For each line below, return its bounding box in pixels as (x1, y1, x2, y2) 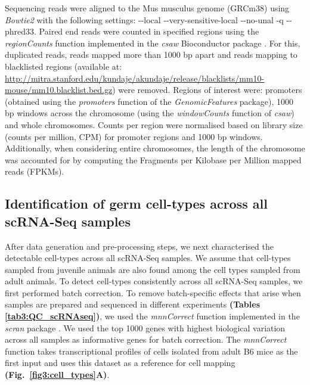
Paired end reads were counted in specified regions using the (39, 25, 259, 38)
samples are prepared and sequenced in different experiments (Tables (5, 298, 261, 311)
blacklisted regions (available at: (5, 60, 122, 72)
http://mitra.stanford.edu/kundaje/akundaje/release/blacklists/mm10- (5, 72, 265, 84)
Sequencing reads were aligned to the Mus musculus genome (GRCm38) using (5, 2, 290, 14)
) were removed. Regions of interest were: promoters (112, 83, 302, 96)
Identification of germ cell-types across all (5, 194, 268, 213)
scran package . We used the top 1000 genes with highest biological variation (5, 321, 286, 334)
